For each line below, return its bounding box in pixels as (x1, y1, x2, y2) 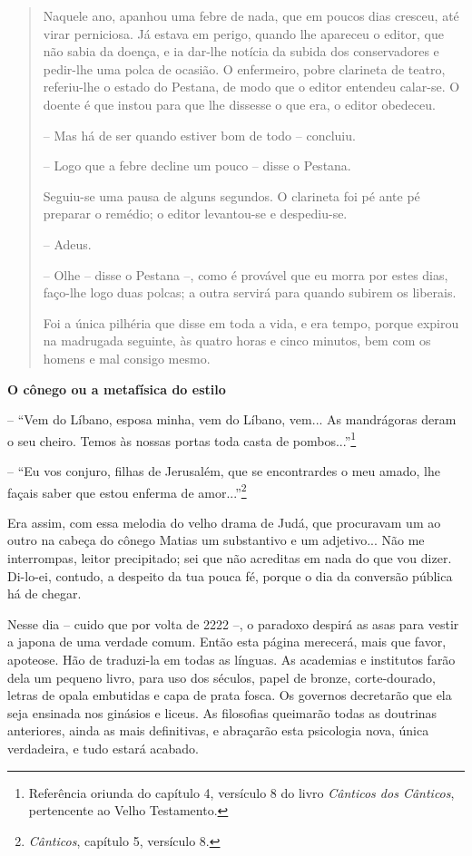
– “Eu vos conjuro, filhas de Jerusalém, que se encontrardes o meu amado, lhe (7, 461, 440, 480)
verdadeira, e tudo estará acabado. (7, 738, 199, 757)
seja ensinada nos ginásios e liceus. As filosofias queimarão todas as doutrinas (7, 703, 438, 722)
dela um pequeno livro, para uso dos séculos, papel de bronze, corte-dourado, (7, 667, 436, 686)
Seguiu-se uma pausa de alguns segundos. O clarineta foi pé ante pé (43, 186, 420, 205)
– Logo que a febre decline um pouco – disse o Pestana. (43, 156, 351, 175)
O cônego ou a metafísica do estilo (7, 379, 226, 398)
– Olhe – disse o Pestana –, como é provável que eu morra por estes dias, (43, 265, 448, 284)
